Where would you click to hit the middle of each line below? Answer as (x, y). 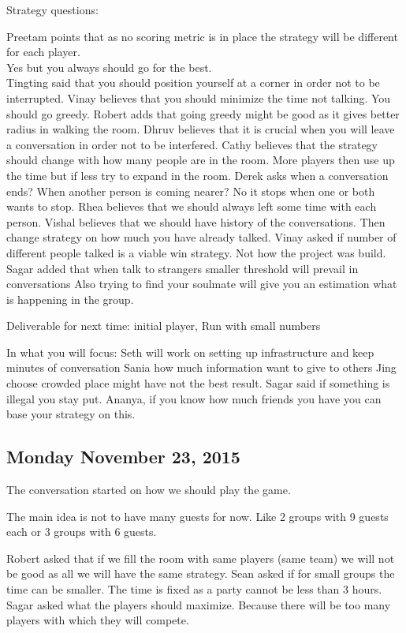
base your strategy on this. (71, 414)
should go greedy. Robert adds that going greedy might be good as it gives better (203, 113)
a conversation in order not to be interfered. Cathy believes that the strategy (192, 144)
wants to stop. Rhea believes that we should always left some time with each (192, 206)
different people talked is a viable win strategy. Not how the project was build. (196, 252)
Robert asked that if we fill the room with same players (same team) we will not (201, 558)
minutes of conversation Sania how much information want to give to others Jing (201, 367)
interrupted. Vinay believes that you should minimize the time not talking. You (199, 97)
